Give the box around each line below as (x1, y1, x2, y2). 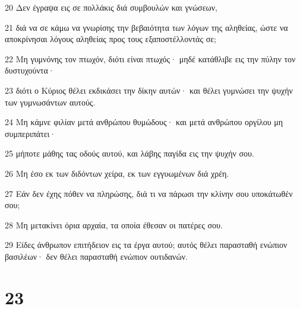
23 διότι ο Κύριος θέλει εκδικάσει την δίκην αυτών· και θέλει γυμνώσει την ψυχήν (5, 84, 293, 96)
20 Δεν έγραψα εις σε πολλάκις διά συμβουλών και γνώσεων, (5, 1, 217, 13)
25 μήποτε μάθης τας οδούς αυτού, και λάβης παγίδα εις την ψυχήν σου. (5, 147, 254, 160)
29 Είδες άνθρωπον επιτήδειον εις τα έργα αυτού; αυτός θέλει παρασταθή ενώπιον (5, 238, 288, 251)
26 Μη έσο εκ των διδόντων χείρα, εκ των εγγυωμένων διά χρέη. (5, 167, 229, 179)
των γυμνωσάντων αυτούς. (5, 95, 96, 108)
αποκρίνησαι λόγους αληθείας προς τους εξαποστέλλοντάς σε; (5, 33, 216, 45)
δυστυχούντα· (5, 64, 55, 77)
